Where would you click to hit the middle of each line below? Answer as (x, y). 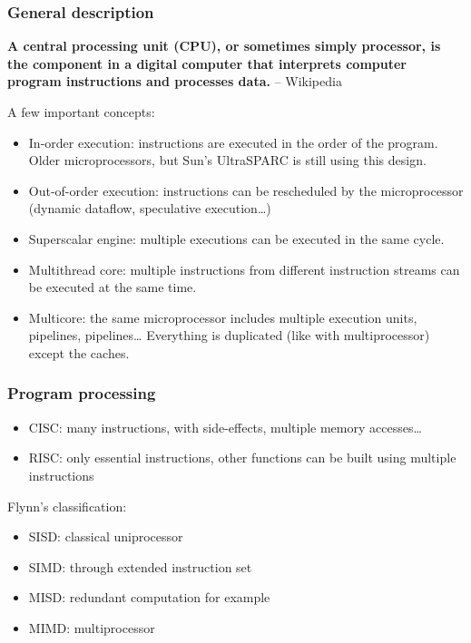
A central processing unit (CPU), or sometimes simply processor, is (224, 46)
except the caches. (79, 352)
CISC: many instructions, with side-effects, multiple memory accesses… (225, 427)
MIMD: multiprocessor (92, 627)
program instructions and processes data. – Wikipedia (175, 81)
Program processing (82, 393)
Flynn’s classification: (67, 506)
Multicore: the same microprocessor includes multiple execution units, (223, 317)
